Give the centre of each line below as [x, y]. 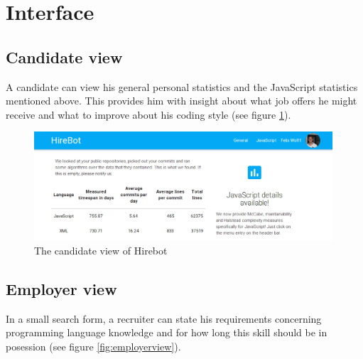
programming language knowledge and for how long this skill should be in [167, 332]
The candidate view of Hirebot [101, 250]
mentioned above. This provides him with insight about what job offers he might [181, 101]
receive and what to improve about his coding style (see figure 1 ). [148, 114]
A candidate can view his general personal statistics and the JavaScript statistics [182, 86]
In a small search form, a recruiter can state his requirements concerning [164, 318]
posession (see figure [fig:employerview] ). [93, 346]
